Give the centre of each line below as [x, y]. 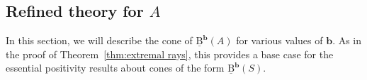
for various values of [280, 40]
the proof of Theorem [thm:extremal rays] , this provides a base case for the [170, 54]
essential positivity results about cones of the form [115, 68]
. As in [347, 40]
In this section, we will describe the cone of [99, 40]
